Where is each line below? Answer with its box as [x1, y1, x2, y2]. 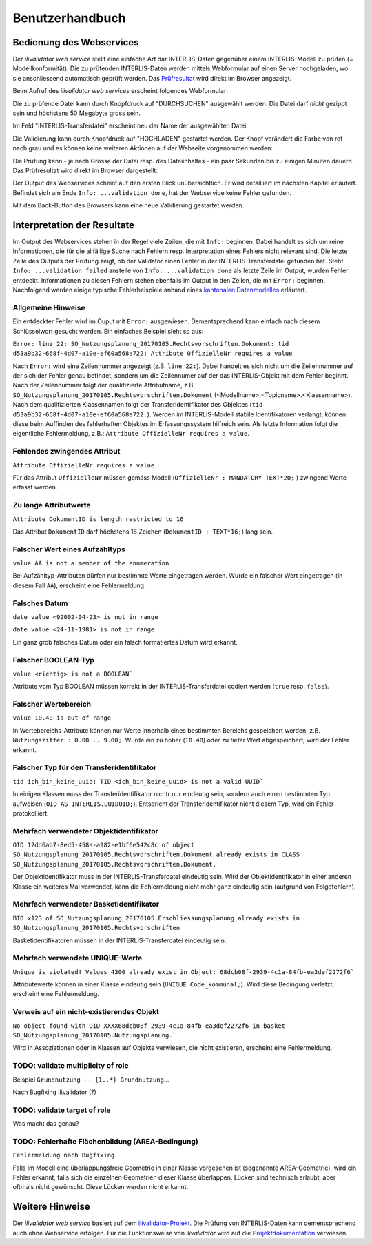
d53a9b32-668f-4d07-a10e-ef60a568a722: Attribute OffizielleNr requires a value [12, 350, 293, 358]
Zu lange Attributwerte [12, 500, 91, 510]
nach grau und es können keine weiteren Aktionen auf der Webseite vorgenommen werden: [12, 144, 273, 152]
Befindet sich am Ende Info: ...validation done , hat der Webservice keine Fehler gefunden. [12, 188, 292, 196]
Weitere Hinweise [12, 1201, 90, 1213]
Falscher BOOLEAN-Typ [12, 655, 94, 665]
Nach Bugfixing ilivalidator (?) [12, 1088, 96, 1096]
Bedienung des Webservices [12, 37, 139, 48]
